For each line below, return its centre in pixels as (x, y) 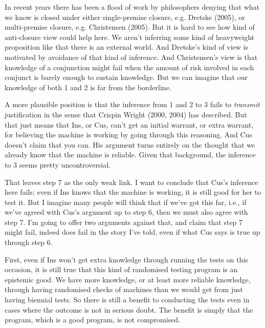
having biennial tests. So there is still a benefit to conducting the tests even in (127, 300)
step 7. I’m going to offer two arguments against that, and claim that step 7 (124, 222)
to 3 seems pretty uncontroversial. (58, 164)
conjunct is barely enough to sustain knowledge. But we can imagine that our (126, 77)
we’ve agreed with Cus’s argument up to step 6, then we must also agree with (126, 212)
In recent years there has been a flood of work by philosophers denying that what (132, 7)
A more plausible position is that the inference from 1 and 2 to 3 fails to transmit (132, 104)
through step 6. (29, 242)
